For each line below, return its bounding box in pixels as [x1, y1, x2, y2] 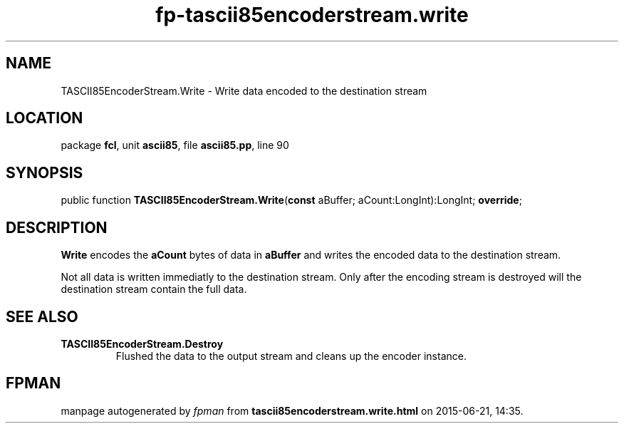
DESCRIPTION [6, 218, 108, 237]
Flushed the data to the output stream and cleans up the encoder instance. [115, 349, 467, 362]
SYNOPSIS [6, 163, 83, 182]
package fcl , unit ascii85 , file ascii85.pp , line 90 [61, 139, 289, 152]
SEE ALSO [6, 307, 78, 326]
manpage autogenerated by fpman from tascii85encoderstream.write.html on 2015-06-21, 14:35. [61, 404, 524, 417]
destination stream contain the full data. [61, 283, 247, 296]
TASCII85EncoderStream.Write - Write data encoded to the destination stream [61, 84, 427, 97]
